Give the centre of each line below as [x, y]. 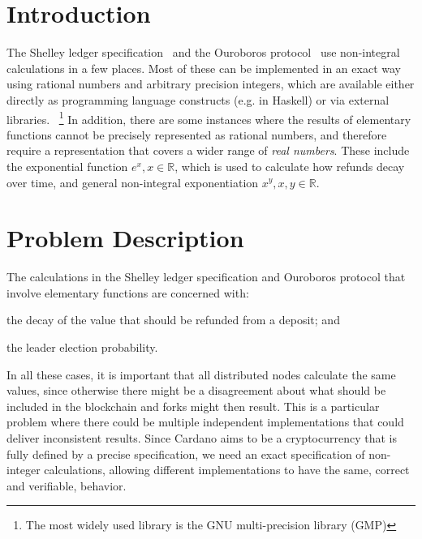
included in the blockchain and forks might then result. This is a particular [193, 406]
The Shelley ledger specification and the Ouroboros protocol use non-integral [203, 52]
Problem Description [125, 238]
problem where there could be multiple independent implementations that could [205, 422]
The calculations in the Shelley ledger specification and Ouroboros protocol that [206, 277]
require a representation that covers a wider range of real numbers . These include [208, 150]
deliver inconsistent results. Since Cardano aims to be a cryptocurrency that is [202, 438]
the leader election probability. [82, 347]
